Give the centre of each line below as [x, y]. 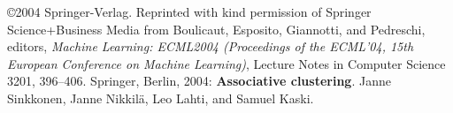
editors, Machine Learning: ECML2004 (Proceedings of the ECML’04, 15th [211, 46]
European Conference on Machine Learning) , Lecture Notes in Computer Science [226, 63]
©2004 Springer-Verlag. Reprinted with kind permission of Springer [189, 11]
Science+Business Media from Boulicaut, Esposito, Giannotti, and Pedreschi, [216, 29]
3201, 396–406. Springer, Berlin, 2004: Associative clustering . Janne [199, 81]
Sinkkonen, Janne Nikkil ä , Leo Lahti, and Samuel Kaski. [161, 98]
